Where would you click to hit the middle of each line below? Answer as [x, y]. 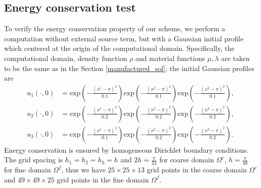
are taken [235, 58]
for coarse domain [187, 160]
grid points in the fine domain [103, 179]
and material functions [170, 58]
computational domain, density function [66, 58]
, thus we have [83, 170]
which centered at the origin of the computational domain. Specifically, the [119, 48]
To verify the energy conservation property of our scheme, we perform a [115, 28]
